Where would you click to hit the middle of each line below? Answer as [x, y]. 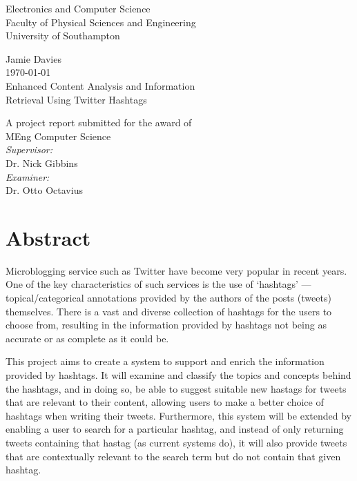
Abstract [48, 237]
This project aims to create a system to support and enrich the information [165, 361]
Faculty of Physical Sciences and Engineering [101, 22]
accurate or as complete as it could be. [87, 338]
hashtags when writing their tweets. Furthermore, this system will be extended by [178, 415]
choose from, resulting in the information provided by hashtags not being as [166, 325]
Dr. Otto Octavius [44, 190]
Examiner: [28, 176]
